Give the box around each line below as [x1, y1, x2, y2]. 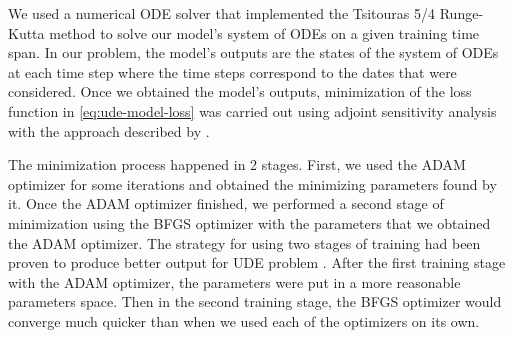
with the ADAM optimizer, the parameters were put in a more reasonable [8, 271, 461, 292]
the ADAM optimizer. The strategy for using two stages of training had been [8, 232, 481, 253]
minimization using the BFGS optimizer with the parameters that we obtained [8, 212, 491, 233]
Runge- [439, 3, 484, 23]
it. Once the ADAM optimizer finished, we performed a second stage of [8, 193, 444, 214]
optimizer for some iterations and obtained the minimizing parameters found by [8, 173, 497, 194]
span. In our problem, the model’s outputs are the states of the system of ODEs [8, 42, 499, 63]
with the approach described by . [8, 120, 210, 141]
